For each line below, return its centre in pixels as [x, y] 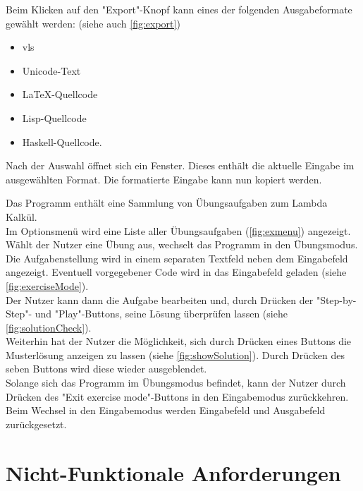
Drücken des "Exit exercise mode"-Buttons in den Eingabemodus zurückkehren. [177, 396]
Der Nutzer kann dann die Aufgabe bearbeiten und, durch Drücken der [160, 299]
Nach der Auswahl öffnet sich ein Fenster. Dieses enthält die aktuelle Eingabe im [180, 165]
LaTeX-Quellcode [60, 94]
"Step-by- [336, 299]
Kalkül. [21, 216]
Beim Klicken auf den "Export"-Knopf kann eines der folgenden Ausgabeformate [179, 9]
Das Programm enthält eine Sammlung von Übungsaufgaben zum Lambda [167, 203]
